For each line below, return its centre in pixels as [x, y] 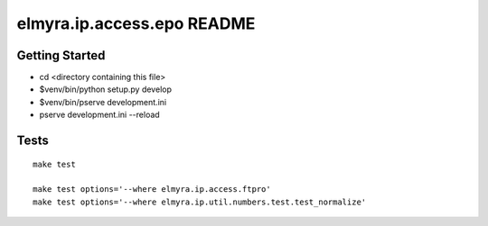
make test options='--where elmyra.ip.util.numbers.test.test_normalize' [200, 202]
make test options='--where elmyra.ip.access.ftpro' [152, 190]
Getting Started [61, 55]
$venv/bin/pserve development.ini [103, 102]
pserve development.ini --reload [99, 115]
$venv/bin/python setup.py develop [105, 89]
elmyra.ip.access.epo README [136, 23]
